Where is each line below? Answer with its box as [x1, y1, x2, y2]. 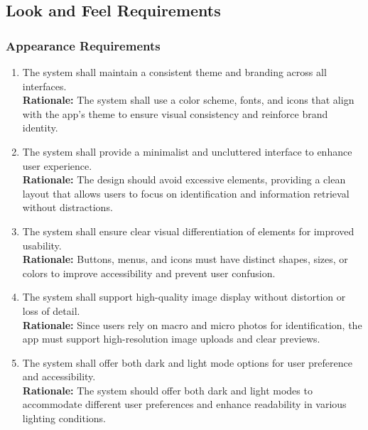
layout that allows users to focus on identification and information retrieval [22, 186, 350, 200]
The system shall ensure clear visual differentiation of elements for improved [22, 223, 355, 238]
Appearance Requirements [6, 36, 161, 54]
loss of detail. [22, 303, 80, 318]
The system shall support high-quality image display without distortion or [22, 289, 346, 304]
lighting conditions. [22, 411, 106, 426]
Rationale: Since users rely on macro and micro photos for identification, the [22, 317, 362, 332]
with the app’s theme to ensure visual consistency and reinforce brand [22, 106, 328, 121]
